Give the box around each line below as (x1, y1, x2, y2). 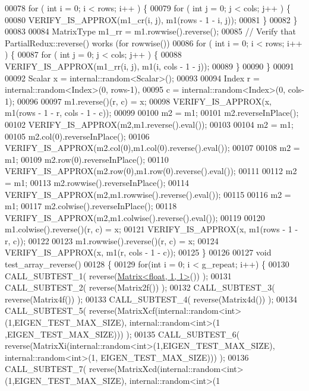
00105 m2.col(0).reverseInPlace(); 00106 (5, 130, 150, 142)
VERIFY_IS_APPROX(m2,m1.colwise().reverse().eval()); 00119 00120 (5, 211, 265, 223)
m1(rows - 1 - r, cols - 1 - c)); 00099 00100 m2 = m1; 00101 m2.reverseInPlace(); (5, 106, 299, 119)
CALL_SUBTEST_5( (5, 304, 87, 317)
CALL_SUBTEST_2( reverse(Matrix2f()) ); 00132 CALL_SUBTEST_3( (5, 281, 275, 294)
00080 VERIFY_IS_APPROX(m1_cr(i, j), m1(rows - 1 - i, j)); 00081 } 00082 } (5, 13, 298, 26)
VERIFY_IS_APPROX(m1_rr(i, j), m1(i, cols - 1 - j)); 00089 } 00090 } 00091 (5, 59, 294, 72)
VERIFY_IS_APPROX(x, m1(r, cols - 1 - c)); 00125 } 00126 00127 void (5, 246, 272, 258)
